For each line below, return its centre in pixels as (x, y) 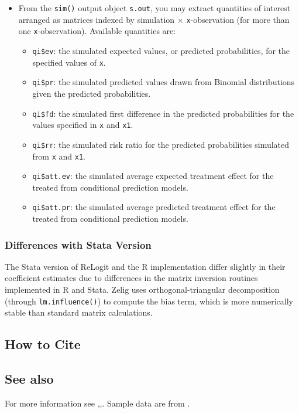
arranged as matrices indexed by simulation (97, 19)
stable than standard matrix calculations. (79, 312)
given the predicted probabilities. (92, 93)
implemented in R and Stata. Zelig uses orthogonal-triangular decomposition (142, 290)
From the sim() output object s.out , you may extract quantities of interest (154, 8)
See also (29, 379)
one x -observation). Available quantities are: (97, 31)
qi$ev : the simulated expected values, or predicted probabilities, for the (161, 50)
